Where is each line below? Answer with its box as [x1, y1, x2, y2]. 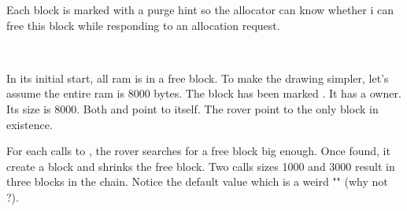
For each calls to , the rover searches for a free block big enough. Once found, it [6, 143, 390, 159]
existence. [6, 116, 53, 132]
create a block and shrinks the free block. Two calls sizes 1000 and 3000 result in [6, 157, 395, 174]
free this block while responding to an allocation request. [6, 17, 280, 33]
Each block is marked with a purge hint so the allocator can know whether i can [6, 2, 394, 17]
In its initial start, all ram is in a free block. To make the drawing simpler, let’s [6, 69, 389, 86]
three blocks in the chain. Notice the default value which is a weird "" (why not [6, 173, 388, 190]
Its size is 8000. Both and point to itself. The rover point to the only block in [6, 100, 379, 117]
